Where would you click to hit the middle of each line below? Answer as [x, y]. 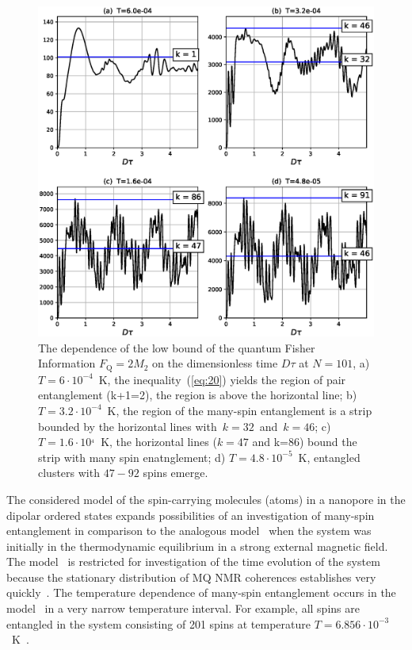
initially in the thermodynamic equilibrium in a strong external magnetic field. [197, 546]
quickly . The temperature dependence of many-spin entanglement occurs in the [201, 592]
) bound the [328, 442]
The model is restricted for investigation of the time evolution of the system [193, 562]
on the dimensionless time [215, 363]
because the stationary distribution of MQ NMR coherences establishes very [191, 577]
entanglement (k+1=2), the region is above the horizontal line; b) [198, 395]
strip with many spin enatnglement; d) [132, 457]
